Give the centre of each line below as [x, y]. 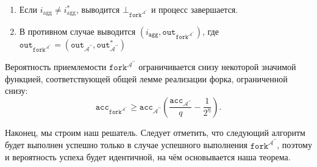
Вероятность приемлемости [56, 67]
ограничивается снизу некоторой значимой [217, 67]
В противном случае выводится [77, 31]
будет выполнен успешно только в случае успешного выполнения [126, 145]
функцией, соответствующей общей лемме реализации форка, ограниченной [146, 78]
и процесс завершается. [194, 9]
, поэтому [294, 145]
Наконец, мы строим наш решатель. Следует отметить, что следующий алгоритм [155, 132]
